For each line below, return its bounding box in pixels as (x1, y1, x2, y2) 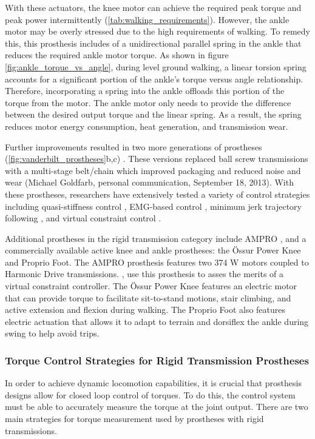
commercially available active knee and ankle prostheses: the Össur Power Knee (5, 244, 301, 256)
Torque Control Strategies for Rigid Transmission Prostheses (5, 352, 309, 367)
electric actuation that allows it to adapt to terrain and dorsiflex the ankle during (5, 315, 309, 327)
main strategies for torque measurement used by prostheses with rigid (5, 412, 264, 425)
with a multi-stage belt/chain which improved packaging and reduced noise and (5, 164, 301, 176)
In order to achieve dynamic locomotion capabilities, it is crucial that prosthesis (5, 377, 302, 389)
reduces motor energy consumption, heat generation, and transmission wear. (5, 119, 288, 132)
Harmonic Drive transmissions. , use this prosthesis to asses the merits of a (5, 267, 284, 280)
